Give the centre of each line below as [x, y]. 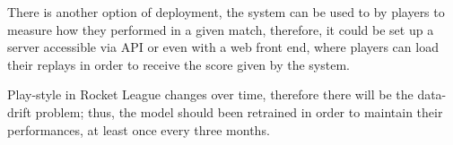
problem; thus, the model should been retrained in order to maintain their [239, 111]
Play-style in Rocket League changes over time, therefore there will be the [210, 94]
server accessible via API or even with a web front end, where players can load [223, 47]
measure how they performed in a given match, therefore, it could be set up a [221, 29]
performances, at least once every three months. [139, 129]
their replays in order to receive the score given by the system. [179, 64]
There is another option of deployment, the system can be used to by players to [226, 12]
